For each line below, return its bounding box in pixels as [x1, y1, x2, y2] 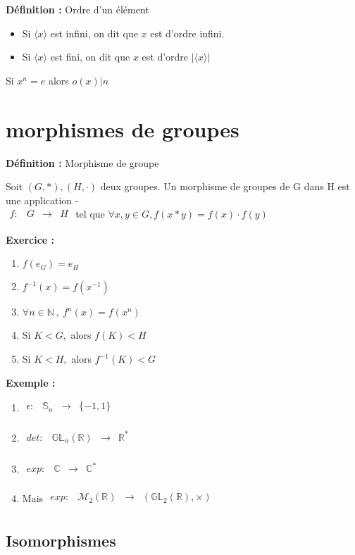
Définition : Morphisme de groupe [6, 155, 159, 170]
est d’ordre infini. [150, 25, 225, 40]
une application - [6, 192, 79, 207]
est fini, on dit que [50, 49, 130, 64]
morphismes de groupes [6, 114, 239, 143]
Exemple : [6, 375, 56, 389]
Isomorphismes [6, 529, 116, 551]
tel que [75, 206, 105, 221]
